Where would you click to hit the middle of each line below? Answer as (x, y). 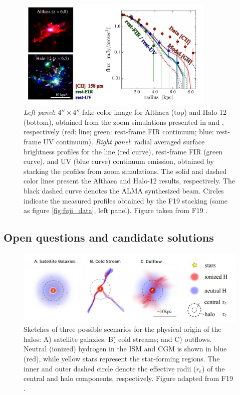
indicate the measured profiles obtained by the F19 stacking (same (126, 200)
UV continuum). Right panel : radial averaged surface (124, 142)
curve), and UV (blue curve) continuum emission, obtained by (119, 161)
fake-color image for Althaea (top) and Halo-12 (154, 112)
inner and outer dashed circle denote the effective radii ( (110, 368)
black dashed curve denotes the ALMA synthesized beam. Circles (124, 191)
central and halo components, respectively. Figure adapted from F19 (128, 378)
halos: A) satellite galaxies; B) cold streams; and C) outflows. (118, 339)
